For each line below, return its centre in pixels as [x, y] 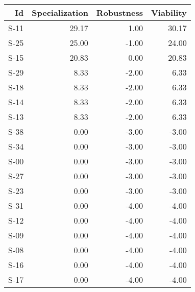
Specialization [60, 13]
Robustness [119, 13]
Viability [169, 13]
